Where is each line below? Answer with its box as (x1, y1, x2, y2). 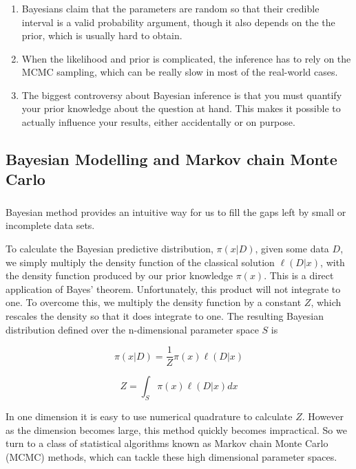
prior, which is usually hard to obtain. (21, 28, 182, 43)
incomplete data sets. (6, 218, 95, 232)
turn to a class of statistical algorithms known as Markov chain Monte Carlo (6, 436, 328, 450)
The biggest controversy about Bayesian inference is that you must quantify (21, 87, 342, 102)
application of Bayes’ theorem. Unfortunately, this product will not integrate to (6, 281, 341, 296)
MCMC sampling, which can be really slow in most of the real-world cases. (21, 65, 338, 79)
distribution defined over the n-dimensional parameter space (6, 322, 259, 336)
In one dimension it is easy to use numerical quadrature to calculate (6, 408, 293, 423)
